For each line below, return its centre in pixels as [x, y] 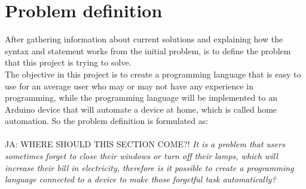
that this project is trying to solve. [68, 62]
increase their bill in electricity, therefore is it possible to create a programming [149, 167]
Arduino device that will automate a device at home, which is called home [141, 109]
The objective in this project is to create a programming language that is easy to [153, 74]
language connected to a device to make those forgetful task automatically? [140, 179]
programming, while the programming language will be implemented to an [141, 97]
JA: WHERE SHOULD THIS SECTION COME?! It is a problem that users [145, 144]
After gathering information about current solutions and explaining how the [144, 39]
